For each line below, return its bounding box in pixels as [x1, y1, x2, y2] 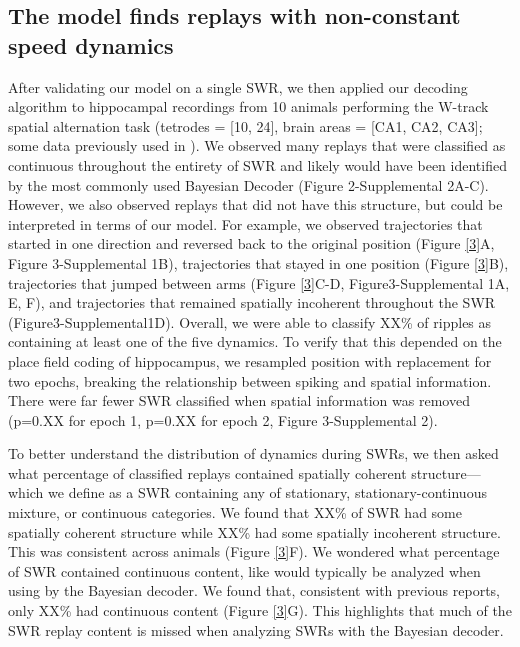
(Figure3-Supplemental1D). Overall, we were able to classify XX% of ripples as [8, 311, 492, 332]
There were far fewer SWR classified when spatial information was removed [8, 390, 470, 411]
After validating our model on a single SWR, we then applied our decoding [8, 76, 468, 97]
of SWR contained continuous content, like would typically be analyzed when [8, 560, 481, 581]
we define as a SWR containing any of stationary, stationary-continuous [48, 482, 487, 503]
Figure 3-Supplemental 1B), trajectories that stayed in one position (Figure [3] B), [8, 252, 509, 273]
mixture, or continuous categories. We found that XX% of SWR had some [8, 502, 462, 523]
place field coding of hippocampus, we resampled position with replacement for [8, 350, 492, 371]
